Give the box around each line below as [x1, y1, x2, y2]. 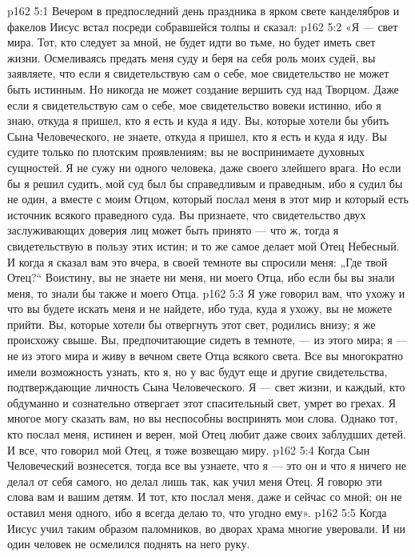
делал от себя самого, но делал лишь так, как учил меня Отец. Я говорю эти [7, 472, 382, 489]
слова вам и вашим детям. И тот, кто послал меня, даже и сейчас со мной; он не [7, 488, 402, 505]
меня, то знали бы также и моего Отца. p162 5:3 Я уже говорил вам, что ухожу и [7, 284, 405, 301]
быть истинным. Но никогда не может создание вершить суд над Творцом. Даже [7, 80, 399, 97]
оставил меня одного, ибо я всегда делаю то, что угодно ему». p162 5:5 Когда [7, 504, 387, 520]
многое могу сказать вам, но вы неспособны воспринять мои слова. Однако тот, [7, 410, 398, 427]
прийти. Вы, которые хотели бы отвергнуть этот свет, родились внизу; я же [7, 315, 376, 332]
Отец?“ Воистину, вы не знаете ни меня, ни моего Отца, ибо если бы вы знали [7, 269, 395, 286]
